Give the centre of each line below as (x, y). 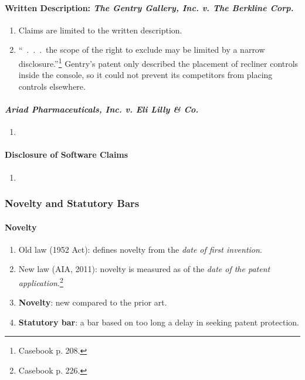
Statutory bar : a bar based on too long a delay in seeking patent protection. (159, 322)
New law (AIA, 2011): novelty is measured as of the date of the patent (144, 269)
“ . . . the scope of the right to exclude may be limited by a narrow (142, 50)
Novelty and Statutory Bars (72, 203)
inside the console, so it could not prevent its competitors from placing (145, 75)
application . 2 (41, 282)
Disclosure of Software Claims (67, 155)
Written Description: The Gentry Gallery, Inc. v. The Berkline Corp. (149, 7)
